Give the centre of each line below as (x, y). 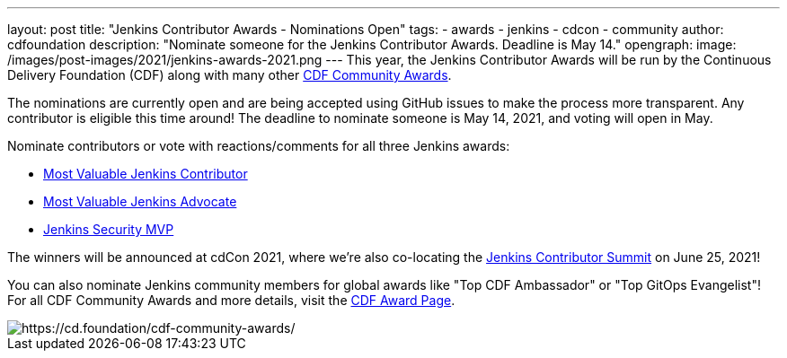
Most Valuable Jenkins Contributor (146, 174)
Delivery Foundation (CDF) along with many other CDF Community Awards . (230, 75)
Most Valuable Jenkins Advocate (140, 201)
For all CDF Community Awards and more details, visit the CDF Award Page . (231, 300)
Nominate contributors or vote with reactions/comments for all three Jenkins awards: (259, 146)
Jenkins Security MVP (109, 229)
